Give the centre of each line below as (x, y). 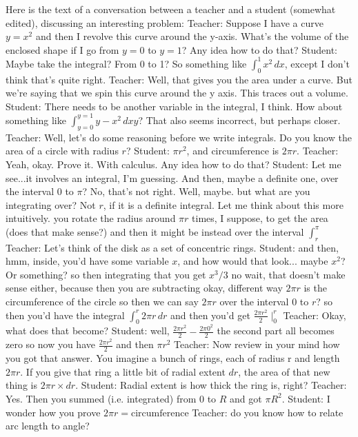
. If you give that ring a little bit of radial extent (123, 371)
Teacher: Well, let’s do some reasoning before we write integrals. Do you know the (179, 137)
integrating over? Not (51, 204)
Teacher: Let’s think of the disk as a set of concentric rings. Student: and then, (172, 247)
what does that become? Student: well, (88, 331)
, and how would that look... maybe (253, 261)
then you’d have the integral (65, 315)
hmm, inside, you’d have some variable (87, 261)
